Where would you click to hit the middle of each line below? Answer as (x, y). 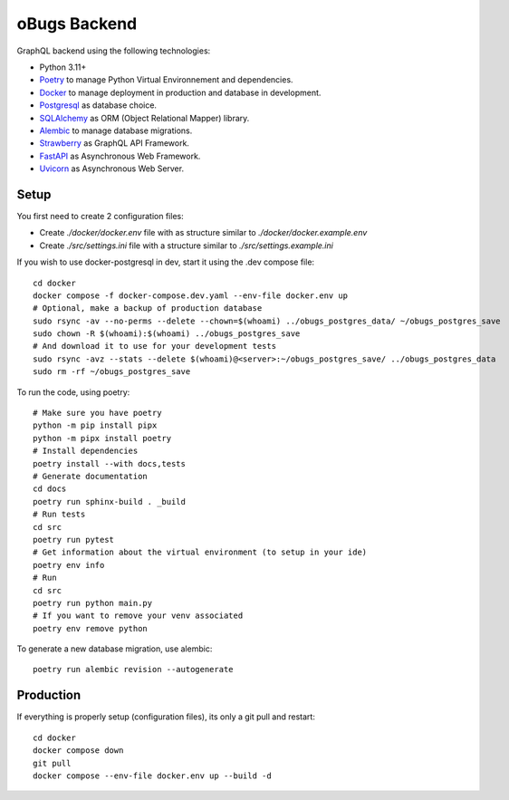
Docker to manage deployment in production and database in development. (180, 92)
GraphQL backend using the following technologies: (114, 51)
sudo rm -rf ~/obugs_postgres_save (112, 372)
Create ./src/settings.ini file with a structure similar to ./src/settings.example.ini (187, 246)
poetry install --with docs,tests (109, 463)
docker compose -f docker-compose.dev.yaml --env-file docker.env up (191, 295)
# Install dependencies (86, 451)
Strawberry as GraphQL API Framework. (115, 143)
